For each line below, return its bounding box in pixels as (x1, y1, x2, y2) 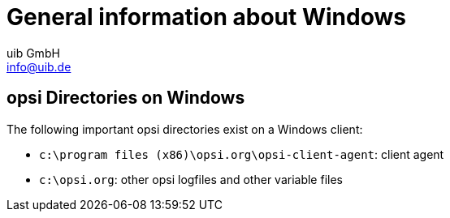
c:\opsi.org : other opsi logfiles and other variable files (39, 172, 343, 186)
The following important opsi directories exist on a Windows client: (6, 122, 363, 136)
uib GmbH (6, 45, 60, 60)
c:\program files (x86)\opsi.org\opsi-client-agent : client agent (39, 147, 444, 161)
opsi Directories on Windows (6, 88, 245, 109)
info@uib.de (6, 59, 71, 74)
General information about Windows (6, 3, 406, 31)
